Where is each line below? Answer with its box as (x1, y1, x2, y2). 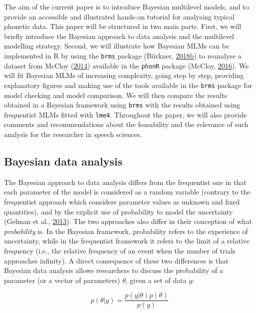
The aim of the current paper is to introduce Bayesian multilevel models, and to (4, 1, 249, 11)
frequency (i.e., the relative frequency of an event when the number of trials (4, 245, 236, 255)
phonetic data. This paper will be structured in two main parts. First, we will (4, 21, 242, 31)
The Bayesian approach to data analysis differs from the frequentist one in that (4, 176, 247, 187)
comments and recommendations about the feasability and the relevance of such (4, 119, 249, 129)
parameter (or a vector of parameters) (4, 274, 120, 285)
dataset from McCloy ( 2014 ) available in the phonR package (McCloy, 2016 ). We (4, 60, 249, 70)
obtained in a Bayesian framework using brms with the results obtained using (4, 99, 241, 110)
